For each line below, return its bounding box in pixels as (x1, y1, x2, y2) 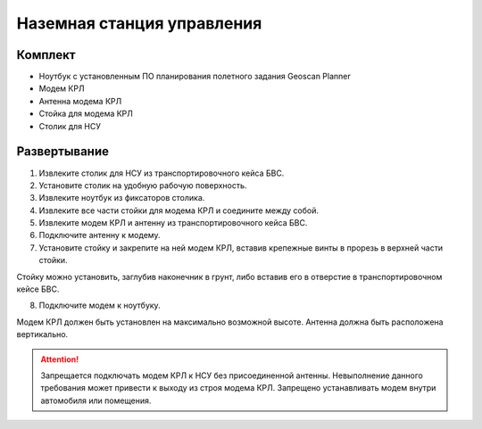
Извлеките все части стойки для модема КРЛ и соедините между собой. (38, 205, 319, 216)
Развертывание (16, 144, 109, 160)
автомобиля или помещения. (40, 395, 152, 406)
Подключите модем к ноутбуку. (38, 300, 161, 311)
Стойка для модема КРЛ (38, 108, 134, 120)
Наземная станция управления (16, 13, 262, 33)
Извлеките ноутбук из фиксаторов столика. (38, 193, 205, 203)
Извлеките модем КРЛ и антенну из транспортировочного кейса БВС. (38, 218, 308, 228)
